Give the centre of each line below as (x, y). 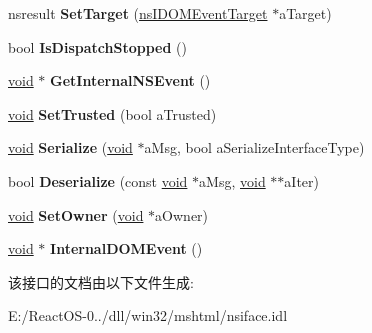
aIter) (302, 180)
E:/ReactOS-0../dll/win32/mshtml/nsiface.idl (148, 315)
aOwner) (182, 214)
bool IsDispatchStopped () (97, 46)
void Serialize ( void (70, 147)
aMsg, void (232, 180)
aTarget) (305, 13)
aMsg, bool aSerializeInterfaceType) (254, 147)
